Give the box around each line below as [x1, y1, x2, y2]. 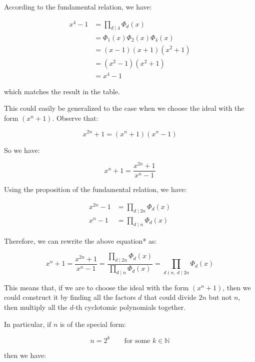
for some [124, 337, 150, 344]
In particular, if [4, 318, 51, 329]
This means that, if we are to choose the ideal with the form [4, 282, 189, 292]
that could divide [144, 292, 196, 302]
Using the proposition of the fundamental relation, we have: [4, 184, 187, 195]
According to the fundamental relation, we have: [4, 2, 152, 12]
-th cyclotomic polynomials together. [73, 302, 186, 312]
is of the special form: [59, 318, 126, 329]
